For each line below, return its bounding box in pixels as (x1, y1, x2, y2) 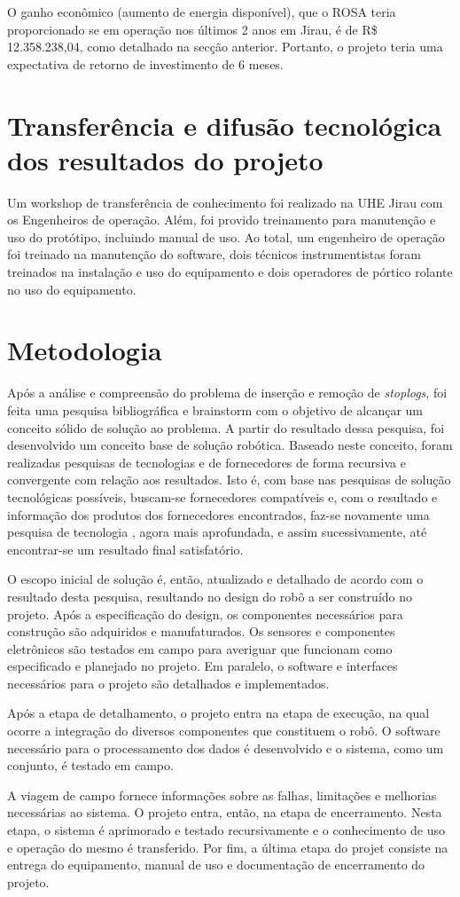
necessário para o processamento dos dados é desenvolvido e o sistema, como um (7, 738, 444, 757)
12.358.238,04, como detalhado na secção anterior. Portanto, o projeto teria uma (7, 37, 443, 56)
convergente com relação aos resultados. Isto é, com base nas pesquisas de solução (7, 470, 451, 489)
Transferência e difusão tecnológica (7, 106, 442, 143)
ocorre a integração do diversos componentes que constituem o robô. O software (7, 721, 441, 740)
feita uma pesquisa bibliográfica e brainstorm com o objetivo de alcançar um (7, 400, 423, 419)
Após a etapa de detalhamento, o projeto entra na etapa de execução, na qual (7, 704, 430, 722)
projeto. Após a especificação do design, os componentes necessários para (7, 604, 403, 623)
